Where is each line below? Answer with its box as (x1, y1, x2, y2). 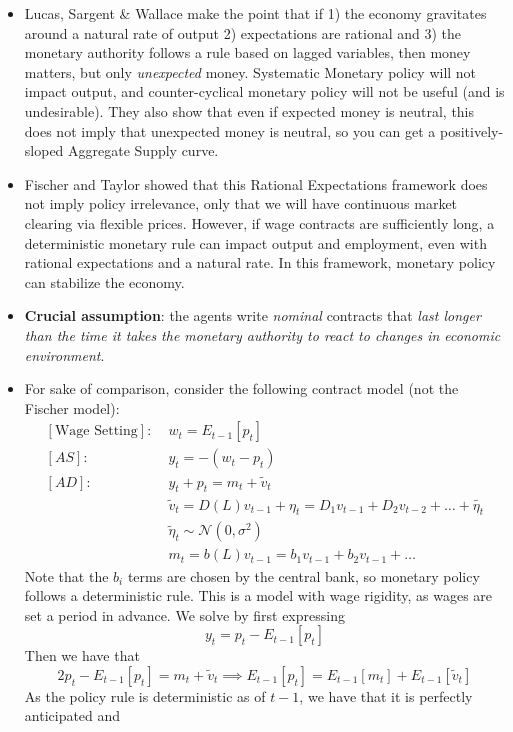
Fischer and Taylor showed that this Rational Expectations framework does (24, 173, 488, 194)
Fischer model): (24, 397, 120, 418)
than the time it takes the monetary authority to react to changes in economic (24, 324, 501, 345)
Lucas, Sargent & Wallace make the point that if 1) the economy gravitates (24, 3, 487, 23)
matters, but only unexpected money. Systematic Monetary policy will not (24, 61, 477, 82)
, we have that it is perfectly (299, 685, 473, 706)
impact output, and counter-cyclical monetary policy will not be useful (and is (24, 81, 505, 102)
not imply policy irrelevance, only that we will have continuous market (24, 193, 458, 214)
